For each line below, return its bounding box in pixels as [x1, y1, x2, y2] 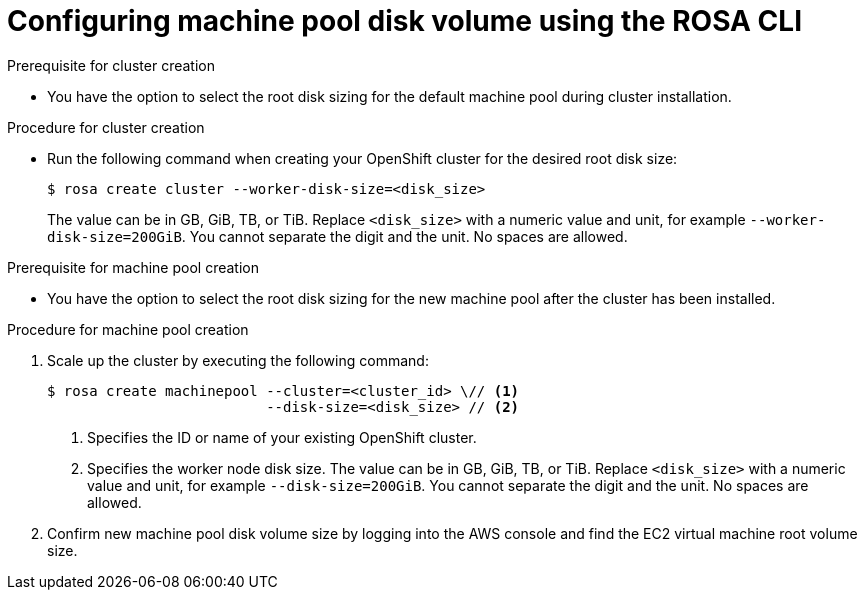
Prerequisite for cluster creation [7, 56, 215, 74]
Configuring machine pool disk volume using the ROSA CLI [7, 4, 802, 38]
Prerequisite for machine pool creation [7, 258, 259, 276]
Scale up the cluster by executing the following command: [47, 351, 429, 369]
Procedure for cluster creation [7, 118, 205, 136]
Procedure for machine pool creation [7, 320, 249, 338]
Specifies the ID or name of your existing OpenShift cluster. [87, 428, 477, 446]
